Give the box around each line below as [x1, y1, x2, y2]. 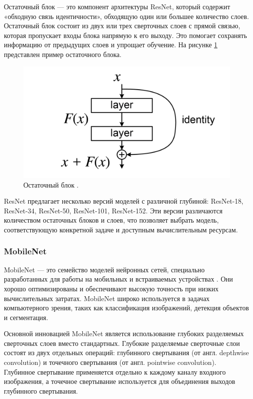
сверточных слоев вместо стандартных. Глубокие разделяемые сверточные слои [4, 338, 240, 348]
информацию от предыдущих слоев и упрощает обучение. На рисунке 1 [4, 39, 218, 50]
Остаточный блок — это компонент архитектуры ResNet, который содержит [4, 1, 231, 11]
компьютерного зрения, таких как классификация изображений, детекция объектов [4, 303, 249, 313]
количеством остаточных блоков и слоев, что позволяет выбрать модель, [4, 215, 219, 225]
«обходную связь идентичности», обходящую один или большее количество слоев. [4, 11, 249, 21]
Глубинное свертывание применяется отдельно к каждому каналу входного [4, 366, 226, 377]
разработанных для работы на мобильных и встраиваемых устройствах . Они [4, 274, 233, 284]
